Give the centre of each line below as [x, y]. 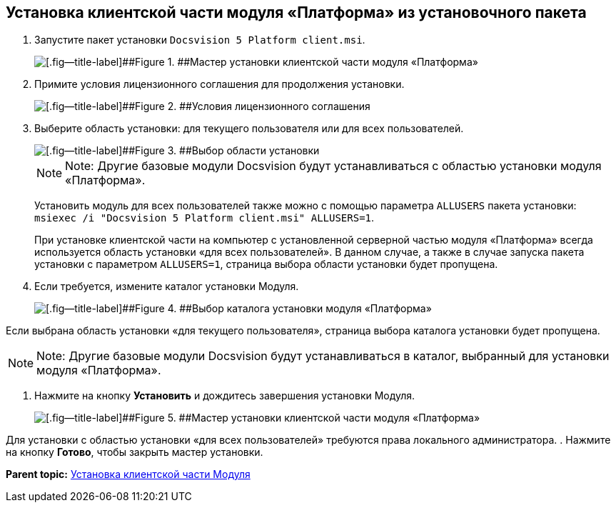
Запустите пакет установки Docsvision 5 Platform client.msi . [200, 40]
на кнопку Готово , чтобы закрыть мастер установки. [135, 452]
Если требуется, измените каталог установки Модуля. [167, 287]
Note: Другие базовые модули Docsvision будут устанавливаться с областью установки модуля [333, 166]
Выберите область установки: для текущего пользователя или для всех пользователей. [249, 129]
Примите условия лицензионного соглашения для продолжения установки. [219, 84]
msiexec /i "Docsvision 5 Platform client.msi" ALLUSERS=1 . [205, 218]
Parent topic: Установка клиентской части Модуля [128, 474]
